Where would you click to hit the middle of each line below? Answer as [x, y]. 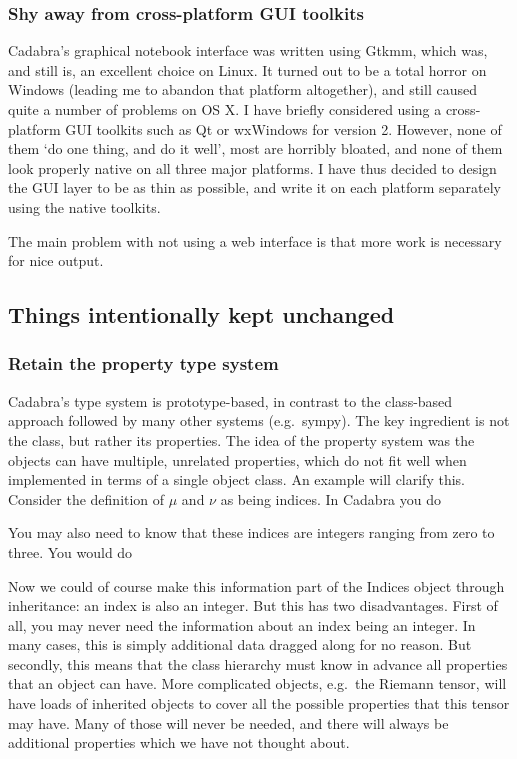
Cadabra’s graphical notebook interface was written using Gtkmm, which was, [248, 50]
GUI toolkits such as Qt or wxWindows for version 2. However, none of [283, 128]
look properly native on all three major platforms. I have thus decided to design [252, 167]
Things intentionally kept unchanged [201, 314]
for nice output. [56, 260]
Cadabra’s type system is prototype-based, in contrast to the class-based [230, 400]
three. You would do [70, 551]
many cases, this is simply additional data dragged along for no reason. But [240, 644]
